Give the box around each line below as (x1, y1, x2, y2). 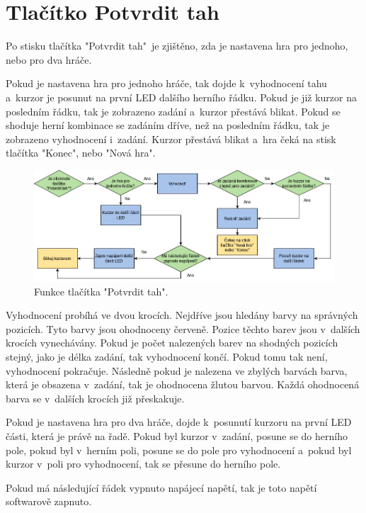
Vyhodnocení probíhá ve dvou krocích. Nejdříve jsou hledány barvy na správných (6, 308, 358, 322)
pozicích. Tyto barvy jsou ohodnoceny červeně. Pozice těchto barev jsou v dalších (6, 321, 360, 336)
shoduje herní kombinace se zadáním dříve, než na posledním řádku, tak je (6, 118, 330, 133)
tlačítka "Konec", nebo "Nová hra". (6, 145, 156, 160)
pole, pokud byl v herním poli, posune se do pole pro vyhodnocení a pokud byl (6, 442, 352, 457)
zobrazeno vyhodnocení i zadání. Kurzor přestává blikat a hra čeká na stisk (6, 131, 336, 146)
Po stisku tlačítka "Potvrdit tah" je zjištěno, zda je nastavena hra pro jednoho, (6, 38, 348, 53)
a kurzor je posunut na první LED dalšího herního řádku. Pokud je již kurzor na (6, 89, 357, 104)
